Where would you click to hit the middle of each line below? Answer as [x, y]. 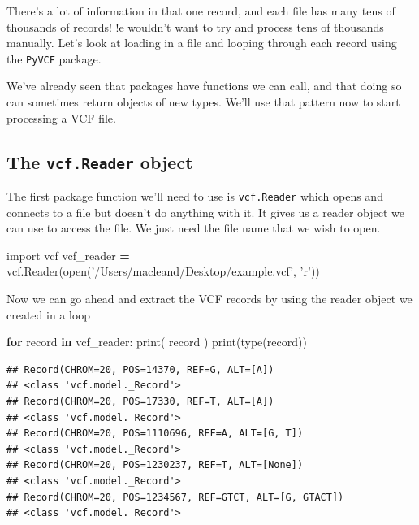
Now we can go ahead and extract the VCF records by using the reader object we [209, 299]
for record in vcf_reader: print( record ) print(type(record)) [157, 342]
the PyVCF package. [54, 58]
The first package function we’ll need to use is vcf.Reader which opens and [195, 196]
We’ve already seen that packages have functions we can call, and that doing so [204, 86]
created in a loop [49, 314]
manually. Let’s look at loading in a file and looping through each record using [202, 43]
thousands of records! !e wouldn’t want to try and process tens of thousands [195, 26]
